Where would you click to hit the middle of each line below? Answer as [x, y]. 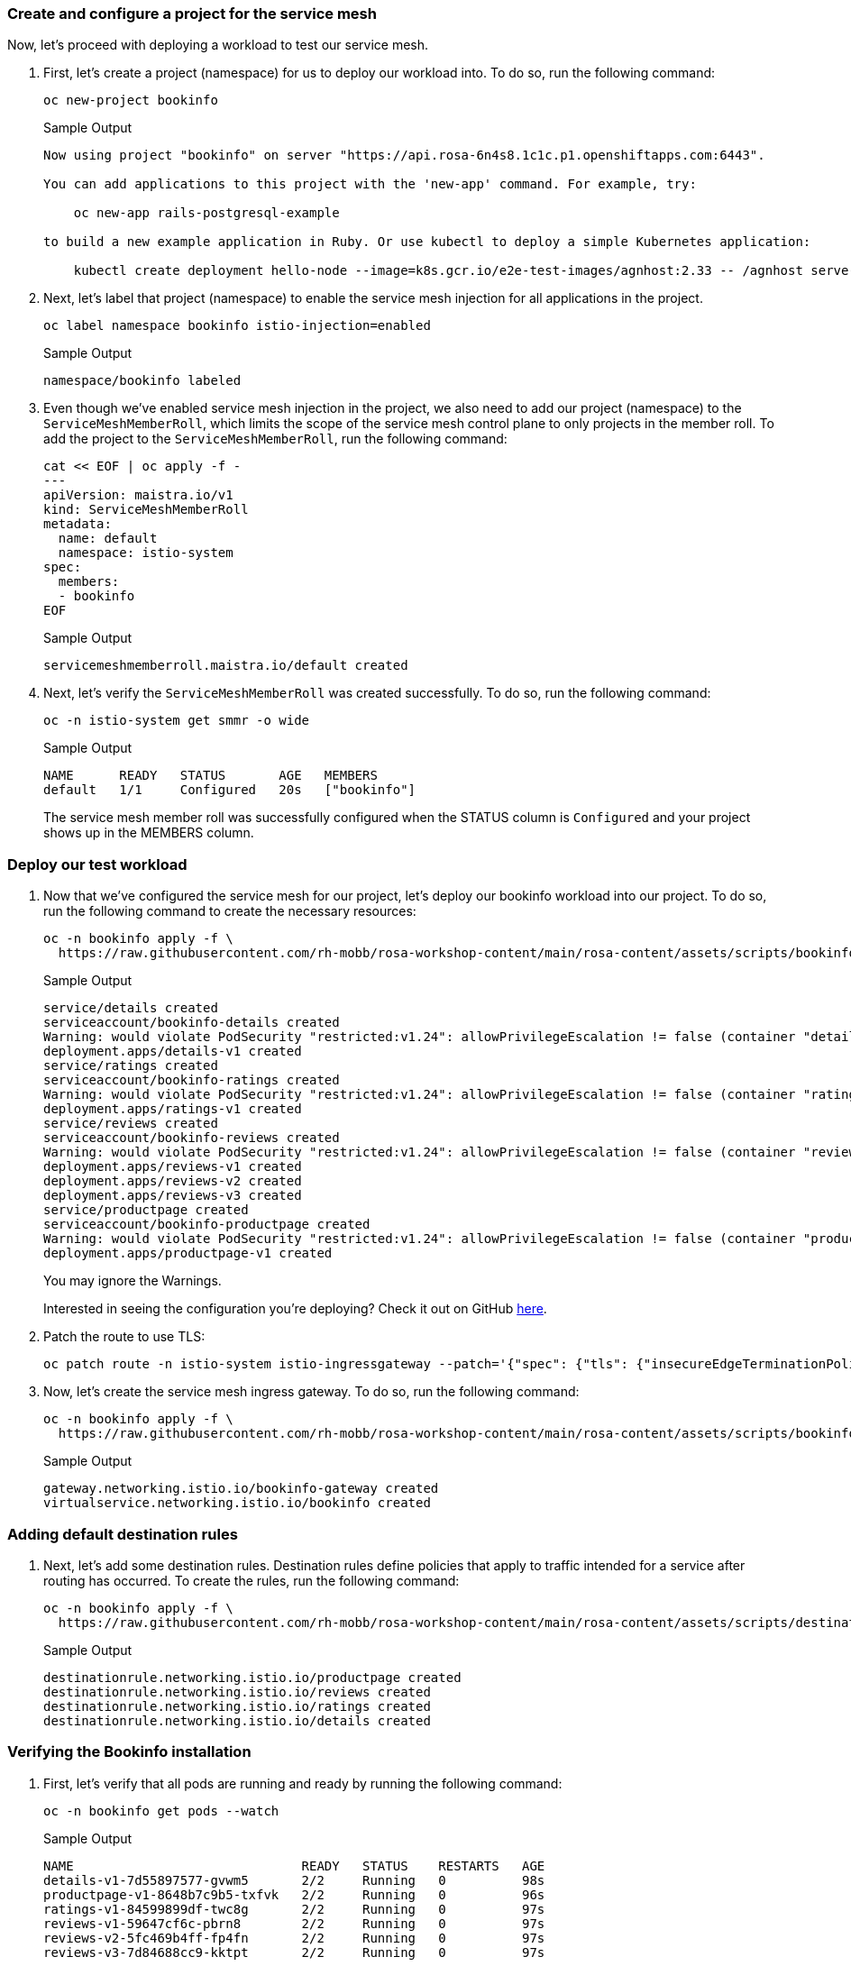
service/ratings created [131, 1066]
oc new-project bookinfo [131, 101]
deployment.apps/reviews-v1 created [173, 1167]
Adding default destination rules [123, 1534]
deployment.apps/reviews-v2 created [173, 1181]
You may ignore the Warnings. [133, 1281]
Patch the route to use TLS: [124, 1337]
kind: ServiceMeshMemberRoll [146, 510]
